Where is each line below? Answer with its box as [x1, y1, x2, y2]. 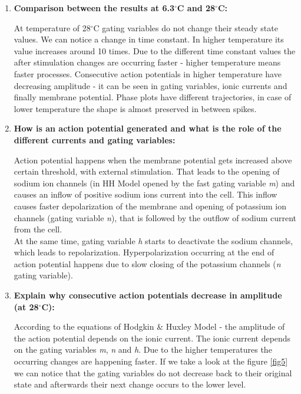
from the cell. [14, 223, 62, 235]
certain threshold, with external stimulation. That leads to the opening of [14, 165, 280, 178]
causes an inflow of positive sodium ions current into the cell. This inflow [14, 188, 277, 201]
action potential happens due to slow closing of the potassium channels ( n [14, 257, 281, 270]
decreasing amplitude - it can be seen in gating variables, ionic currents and [14, 79, 287, 91]
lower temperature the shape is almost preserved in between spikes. [14, 102, 257, 114]
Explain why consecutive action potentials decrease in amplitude [14, 289, 282, 301]
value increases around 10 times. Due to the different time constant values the [14, 44, 296, 57]
